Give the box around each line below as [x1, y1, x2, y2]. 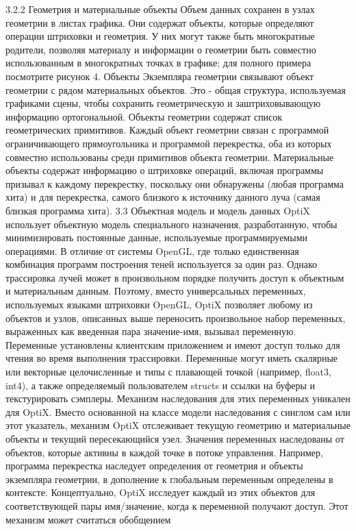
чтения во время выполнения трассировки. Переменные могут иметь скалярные [5, 351, 338, 365]
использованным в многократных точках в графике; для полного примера [5, 55, 311, 70]
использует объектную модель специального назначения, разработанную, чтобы [5, 217, 338, 231]
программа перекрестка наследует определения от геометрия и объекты [5, 458, 303, 473]
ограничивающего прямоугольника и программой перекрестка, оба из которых [5, 136, 332, 150]
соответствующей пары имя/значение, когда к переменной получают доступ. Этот [5, 498, 348, 513]
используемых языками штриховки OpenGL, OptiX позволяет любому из [5, 297, 313, 312]
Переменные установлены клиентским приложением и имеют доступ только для [5, 337, 340, 351]
